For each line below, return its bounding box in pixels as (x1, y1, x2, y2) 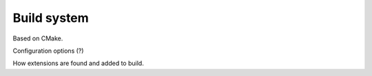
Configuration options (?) (12, 47, 84, 55)
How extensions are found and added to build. (12, 59, 144, 68)
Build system (12, 10, 89, 25)
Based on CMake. (12, 34, 63, 42)
